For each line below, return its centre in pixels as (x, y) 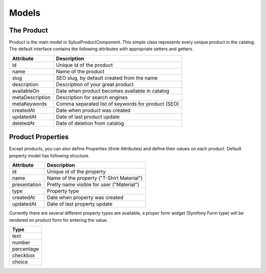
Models (25, 13)
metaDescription (31, 97)
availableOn (26, 91)
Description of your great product (95, 84)
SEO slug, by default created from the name (107, 78)
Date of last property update (80, 204)
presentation (27, 185)
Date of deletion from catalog (90, 123)
